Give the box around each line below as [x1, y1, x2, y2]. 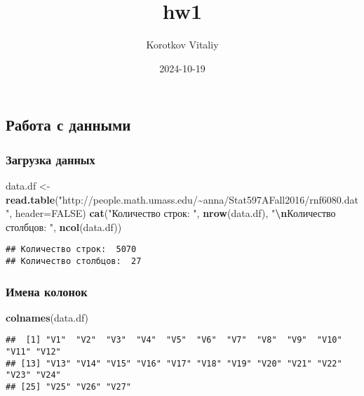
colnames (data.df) [6, 310, 89, 324]
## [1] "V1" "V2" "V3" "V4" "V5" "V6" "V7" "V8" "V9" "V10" [6, 335, 342, 345]
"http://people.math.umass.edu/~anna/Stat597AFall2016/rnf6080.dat [58, 192, 358, 206]
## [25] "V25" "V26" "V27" [6, 382, 131, 392]
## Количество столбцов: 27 [6, 256, 142, 266]
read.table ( [6, 192, 59, 206]
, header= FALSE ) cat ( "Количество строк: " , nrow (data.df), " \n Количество [9, 206, 336, 220]
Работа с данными [6, 114, 131, 136]
